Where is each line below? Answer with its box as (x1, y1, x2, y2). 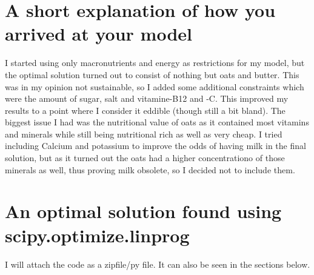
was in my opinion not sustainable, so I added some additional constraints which (5, 80, 304, 93)
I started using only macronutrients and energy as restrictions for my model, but (5, 56, 305, 69)
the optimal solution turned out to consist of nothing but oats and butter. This (5, 68, 299, 81)
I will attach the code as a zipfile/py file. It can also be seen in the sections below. (5, 257, 310, 270)
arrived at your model (5, 21, 192, 46)
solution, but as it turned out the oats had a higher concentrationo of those (5, 151, 285, 164)
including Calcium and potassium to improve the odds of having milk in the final (5, 139, 306, 152)
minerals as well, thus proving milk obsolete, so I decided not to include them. (5, 163, 295, 176)
